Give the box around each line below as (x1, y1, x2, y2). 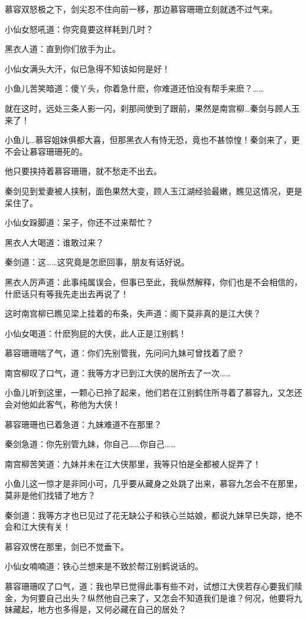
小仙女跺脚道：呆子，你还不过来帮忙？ (5, 216, 153, 229)
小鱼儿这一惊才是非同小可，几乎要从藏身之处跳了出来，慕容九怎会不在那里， (5, 477, 302, 490)
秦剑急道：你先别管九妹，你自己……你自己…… (5, 438, 176, 450)
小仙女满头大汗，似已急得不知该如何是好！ (5, 62, 170, 74)
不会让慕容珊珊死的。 (5, 145, 87, 157)
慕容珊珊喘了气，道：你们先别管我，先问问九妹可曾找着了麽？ (5, 347, 244, 359)
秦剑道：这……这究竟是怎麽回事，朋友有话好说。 (5, 256, 190, 268)
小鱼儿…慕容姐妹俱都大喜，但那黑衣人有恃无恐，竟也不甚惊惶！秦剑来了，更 (5, 133, 300, 146)
